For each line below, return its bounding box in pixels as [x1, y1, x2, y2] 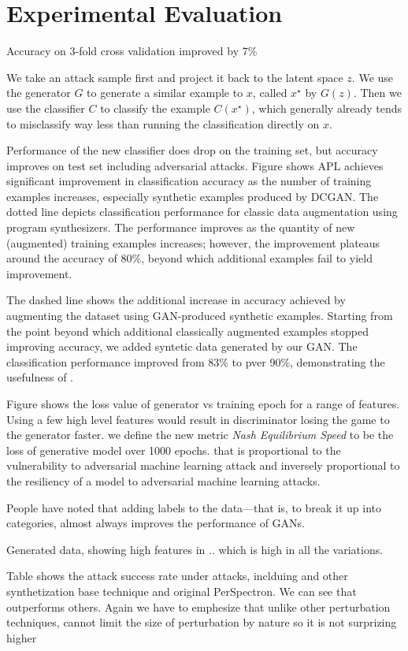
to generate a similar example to [87, 84, 243, 101]
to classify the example [100, 99, 210, 116]
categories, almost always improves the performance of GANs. [6, 515, 305, 531]
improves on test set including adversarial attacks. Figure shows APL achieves [6, 157, 384, 173]
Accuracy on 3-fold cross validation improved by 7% [6, 43, 258, 59]
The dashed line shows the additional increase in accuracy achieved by [6, 292, 346, 308]
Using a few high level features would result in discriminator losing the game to [6, 411, 390, 427]
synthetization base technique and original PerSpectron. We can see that [6, 582, 357, 599]
